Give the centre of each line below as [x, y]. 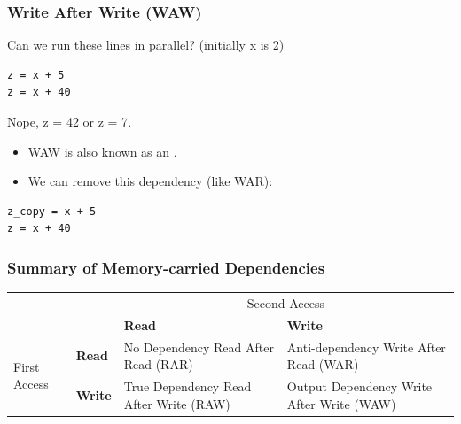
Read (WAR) [323, 364]
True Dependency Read [188, 386]
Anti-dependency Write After [366, 347]
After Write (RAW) [177, 403]
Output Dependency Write [359, 386]
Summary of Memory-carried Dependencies [166, 267]
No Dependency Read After [199, 347]
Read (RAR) [158, 364]
